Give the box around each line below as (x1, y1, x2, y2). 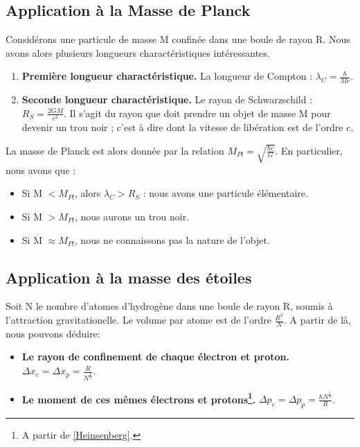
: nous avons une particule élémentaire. (143, 186, 308, 200)
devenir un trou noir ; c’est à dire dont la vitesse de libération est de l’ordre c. (21, 119, 354, 134)
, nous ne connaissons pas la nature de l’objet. (74, 232, 270, 247)
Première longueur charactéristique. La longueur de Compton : (21, 69, 313, 83)
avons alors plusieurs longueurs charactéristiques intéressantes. (6, 45, 270, 60)
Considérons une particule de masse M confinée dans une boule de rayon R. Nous (6, 32, 350, 46)
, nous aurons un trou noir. (74, 209, 190, 223)
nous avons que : (6, 162, 76, 177)
